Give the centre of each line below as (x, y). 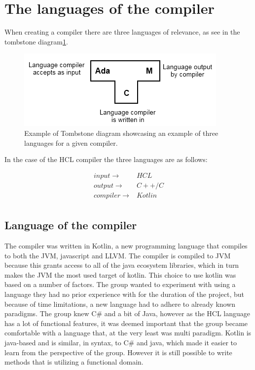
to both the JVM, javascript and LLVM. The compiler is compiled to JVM (118, 255)
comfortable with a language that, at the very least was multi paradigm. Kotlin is (128, 333)
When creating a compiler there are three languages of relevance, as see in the (122, 32)
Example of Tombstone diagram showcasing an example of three (121, 133)
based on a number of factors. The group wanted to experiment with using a (120, 284)
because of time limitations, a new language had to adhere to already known (120, 304)
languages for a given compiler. (71, 143)
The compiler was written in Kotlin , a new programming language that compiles (126, 246)
